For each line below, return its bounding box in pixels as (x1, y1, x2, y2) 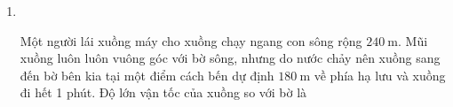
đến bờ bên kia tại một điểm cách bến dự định (20, 65, 274, 84)
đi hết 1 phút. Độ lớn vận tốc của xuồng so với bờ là (20, 83, 307, 102)
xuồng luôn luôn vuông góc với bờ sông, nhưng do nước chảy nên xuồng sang (20, 49, 441, 67)
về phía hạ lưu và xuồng (314, 65, 446, 84)
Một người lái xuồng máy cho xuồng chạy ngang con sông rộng (20, 31, 362, 50)
